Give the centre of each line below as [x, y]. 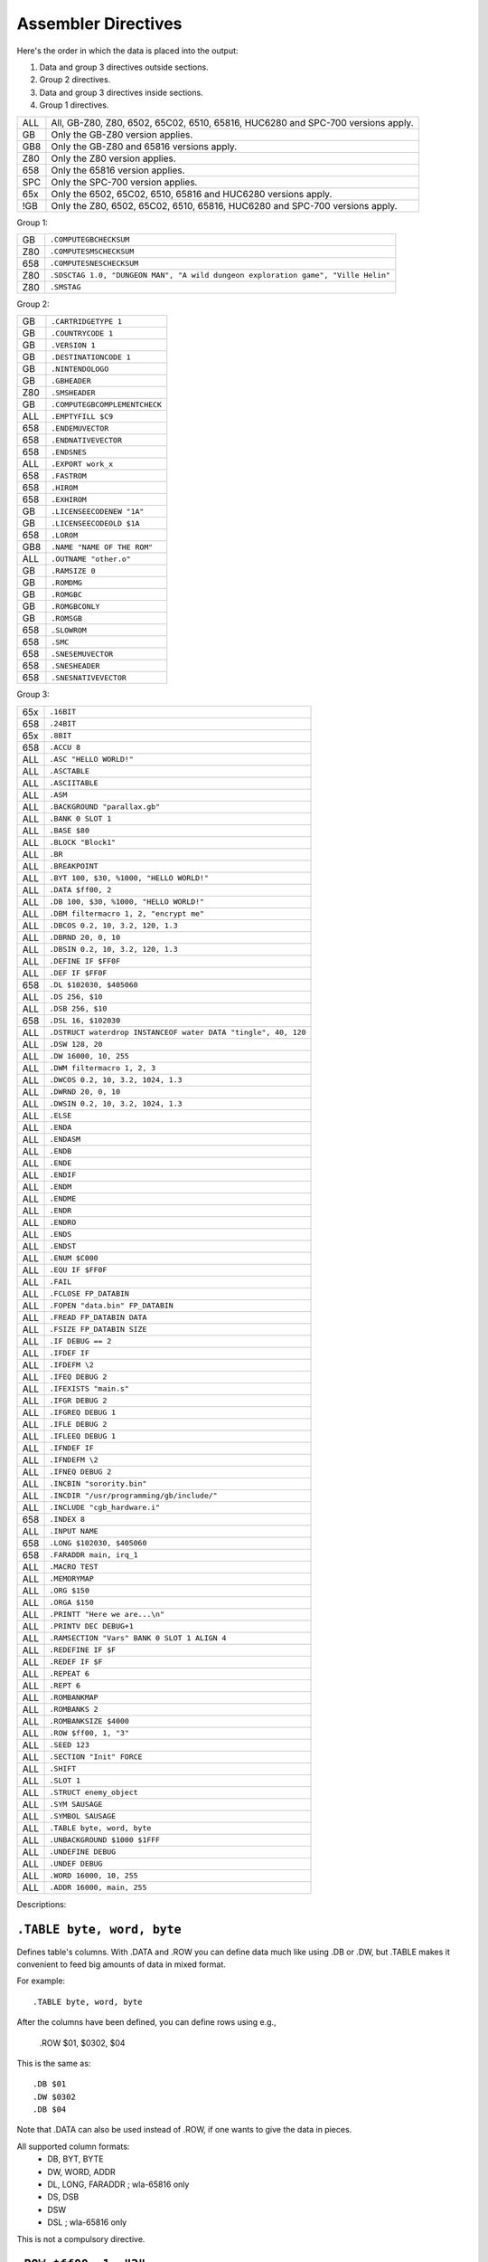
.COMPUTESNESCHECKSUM [94, 264]
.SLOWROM [69, 630]
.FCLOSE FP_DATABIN [89, 1294]
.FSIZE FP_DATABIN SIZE [98, 1330]
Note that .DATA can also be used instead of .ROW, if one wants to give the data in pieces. [184, 2130]
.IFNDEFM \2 [74, 1460]
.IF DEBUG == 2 [80, 1341]
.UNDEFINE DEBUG [83, 1852]
